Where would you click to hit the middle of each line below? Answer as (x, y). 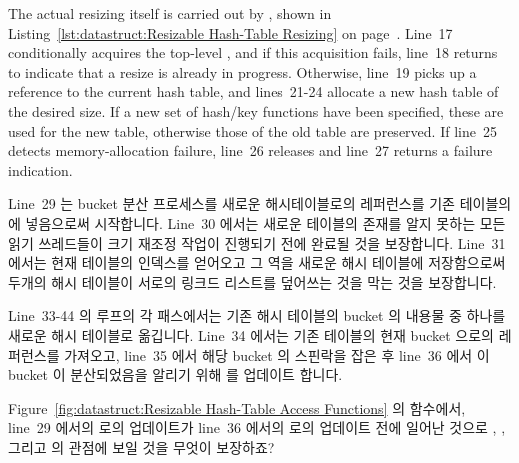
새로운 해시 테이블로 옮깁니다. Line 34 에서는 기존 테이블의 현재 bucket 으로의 (251, 334)
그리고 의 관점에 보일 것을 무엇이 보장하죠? (141, 446)
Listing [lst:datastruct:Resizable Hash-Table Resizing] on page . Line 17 (230, 32)
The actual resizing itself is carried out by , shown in (170, 13)
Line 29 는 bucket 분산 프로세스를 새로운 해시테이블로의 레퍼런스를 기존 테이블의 (260, 203)
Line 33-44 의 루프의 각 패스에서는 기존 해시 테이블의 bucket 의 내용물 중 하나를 (257, 315)
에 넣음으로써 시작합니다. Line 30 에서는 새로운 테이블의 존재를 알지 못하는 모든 (257, 222)
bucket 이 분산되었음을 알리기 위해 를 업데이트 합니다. (175, 374)
